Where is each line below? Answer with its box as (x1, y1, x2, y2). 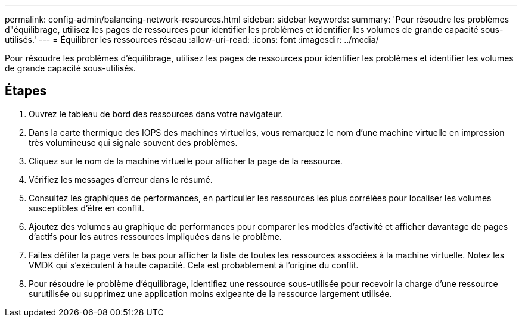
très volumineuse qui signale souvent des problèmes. (29, 137, 238, 148)
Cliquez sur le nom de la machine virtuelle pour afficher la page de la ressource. (29, 155, 343, 166)
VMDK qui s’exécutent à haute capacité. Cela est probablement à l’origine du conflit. (29, 260, 359, 270)
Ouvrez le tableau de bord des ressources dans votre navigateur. (29, 108, 283, 119)
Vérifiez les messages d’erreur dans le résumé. (29, 174, 213, 185)
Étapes (5, 83, 47, 99)
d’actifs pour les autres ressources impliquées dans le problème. (29, 231, 282, 242)
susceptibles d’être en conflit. (29, 202, 145, 213)
